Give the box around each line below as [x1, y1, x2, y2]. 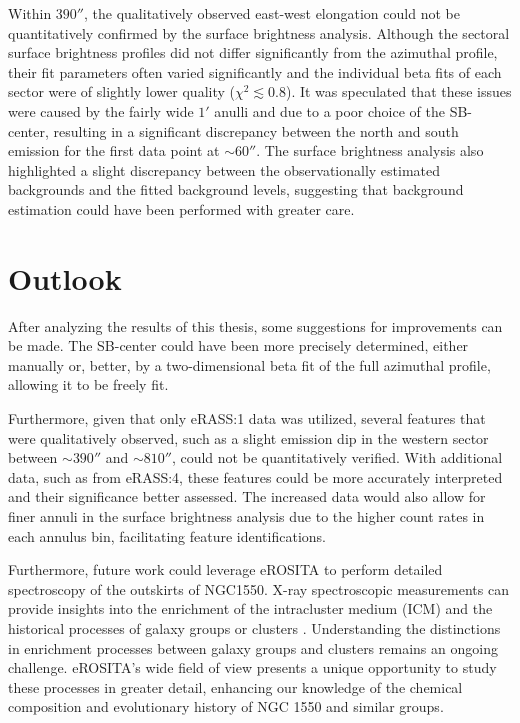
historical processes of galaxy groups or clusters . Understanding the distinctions [8, 617, 501, 638]
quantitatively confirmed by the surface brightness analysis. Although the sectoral [8, 22, 510, 43]
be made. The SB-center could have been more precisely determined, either [8, 335, 469, 356]
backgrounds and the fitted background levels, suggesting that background [8, 179, 464, 200]
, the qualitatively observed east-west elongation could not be [84, 3, 460, 23]
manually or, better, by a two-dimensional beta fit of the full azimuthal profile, [8, 354, 491, 375]
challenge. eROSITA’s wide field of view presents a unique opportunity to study [8, 657, 497, 678]
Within [8, 3, 52, 23]
